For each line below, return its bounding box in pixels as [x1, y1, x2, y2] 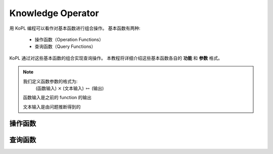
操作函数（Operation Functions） [34, 36, 104, 42]
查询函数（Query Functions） [34, 43, 96, 50]
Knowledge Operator [9, 8, 99, 19]
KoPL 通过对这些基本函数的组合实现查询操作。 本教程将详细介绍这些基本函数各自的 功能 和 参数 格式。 [9, 55, 222, 61]
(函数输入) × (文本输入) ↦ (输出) [35, 85, 104, 91]
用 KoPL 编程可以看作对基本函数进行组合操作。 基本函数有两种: [9, 25, 141, 31]
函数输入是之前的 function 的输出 [23, 95, 92, 101]
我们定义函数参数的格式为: [23, 78, 78, 84]
